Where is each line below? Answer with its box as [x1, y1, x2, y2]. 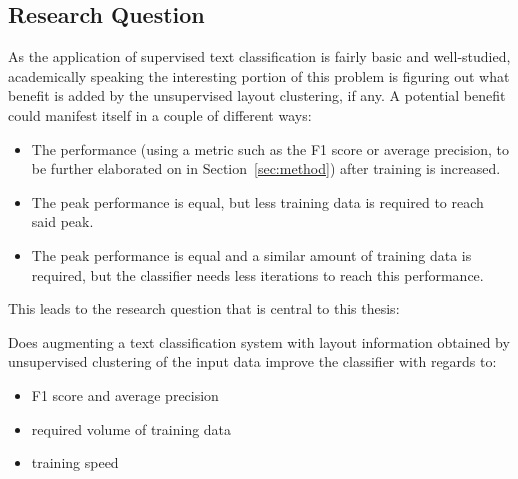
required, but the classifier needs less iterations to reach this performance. [31, 264, 484, 285]
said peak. [31, 211, 94, 232]
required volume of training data [31, 418, 232, 439]
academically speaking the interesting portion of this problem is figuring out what [8, 65, 510, 86]
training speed [31, 452, 119, 473]
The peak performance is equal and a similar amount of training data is [31, 244, 472, 265]
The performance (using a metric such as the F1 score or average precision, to [31, 138, 509, 159]
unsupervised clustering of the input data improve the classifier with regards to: [8, 351, 497, 372]
